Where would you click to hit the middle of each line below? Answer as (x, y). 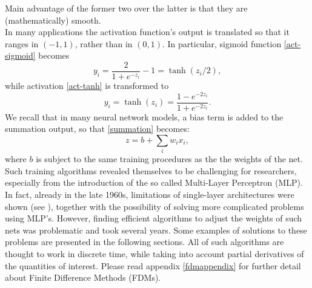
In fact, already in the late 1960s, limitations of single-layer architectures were (150, 195)
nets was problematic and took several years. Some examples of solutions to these (156, 230)
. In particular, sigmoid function (222, 43)
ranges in (22, 43)
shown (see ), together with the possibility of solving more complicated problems (154, 206)
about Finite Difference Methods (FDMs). (83, 277)
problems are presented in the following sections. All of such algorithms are (144, 242)
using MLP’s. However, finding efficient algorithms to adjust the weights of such (154, 218)
